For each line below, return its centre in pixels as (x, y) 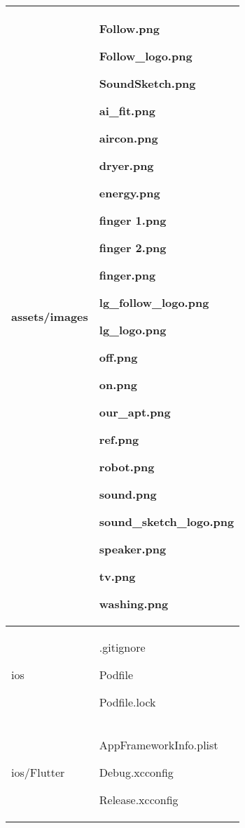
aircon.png (128, 138)
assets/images (50, 316)
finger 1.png (133, 220)
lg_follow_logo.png (154, 302)
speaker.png (133, 549)
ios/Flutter (38, 772)
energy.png (129, 193)
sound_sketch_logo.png (167, 521)
